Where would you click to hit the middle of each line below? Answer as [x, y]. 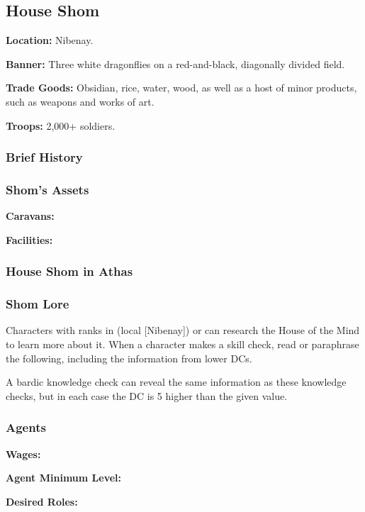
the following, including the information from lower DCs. [129, 358]
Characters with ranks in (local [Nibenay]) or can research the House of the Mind [183, 330]
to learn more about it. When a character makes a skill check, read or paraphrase [182, 344]
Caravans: [30, 216]
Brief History [44, 157]
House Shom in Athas [69, 271]
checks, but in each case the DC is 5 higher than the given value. [147, 395]
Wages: [23, 453]
